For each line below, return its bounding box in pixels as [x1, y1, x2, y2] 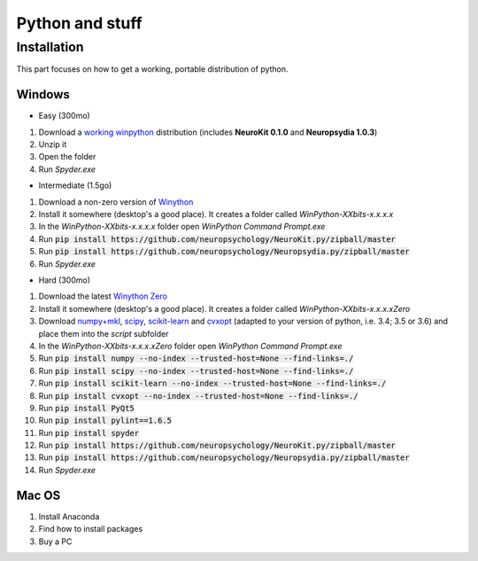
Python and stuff [16, 13, 143, 33]
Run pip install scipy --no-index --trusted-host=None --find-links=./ [38, 365, 354, 376]
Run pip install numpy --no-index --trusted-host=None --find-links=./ [38, 353, 354, 363]
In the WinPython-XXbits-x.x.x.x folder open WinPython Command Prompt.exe [38, 222, 326, 232]
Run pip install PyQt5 [38, 402, 135, 413]
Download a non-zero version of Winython [38, 196, 194, 207]
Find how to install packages [38, 524, 143, 534]
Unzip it [38, 139, 67, 150]
